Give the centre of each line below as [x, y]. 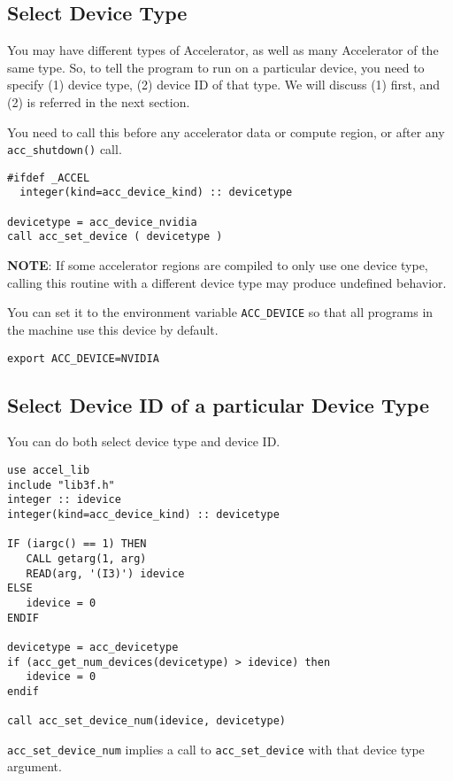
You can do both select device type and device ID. [144, 441]
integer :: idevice [64, 500]
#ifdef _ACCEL [49, 178]
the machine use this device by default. [113, 329]
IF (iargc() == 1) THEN [77, 544]
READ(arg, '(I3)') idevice [105, 573]
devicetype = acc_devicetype [93, 647]
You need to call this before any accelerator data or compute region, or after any [226, 131]
